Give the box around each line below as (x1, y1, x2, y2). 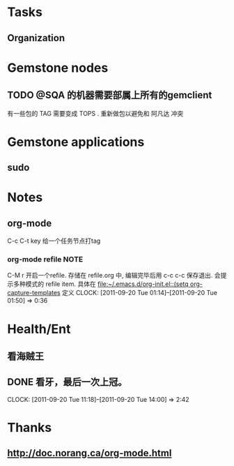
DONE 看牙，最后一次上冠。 (7, 376, 127, 388)
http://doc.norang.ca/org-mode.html (7, 447, 172, 459)
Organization (7, 32, 65, 44)
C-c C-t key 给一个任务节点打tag (7, 236, 101, 245)
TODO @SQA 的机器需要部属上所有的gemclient (7, 89, 212, 101)
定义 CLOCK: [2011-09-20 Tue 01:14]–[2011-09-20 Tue (61, 289, 218, 297)
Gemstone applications (7, 134, 145, 150)
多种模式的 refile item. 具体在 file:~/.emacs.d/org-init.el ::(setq (13, 280, 189, 288)
